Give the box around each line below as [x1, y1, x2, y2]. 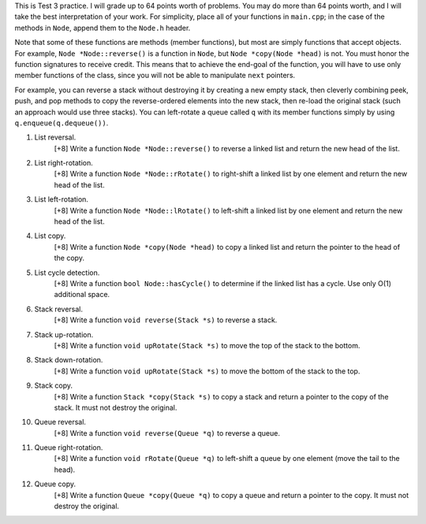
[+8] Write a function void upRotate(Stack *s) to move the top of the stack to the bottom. [54, 340, 361, 350]
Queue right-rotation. [34, 443, 103, 452]
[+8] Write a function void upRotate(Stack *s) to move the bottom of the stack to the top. [54, 366, 361, 376]
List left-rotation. [34, 195, 88, 204]
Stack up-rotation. [34, 329, 94, 339]
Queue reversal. [34, 418, 87, 427]
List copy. [34, 231, 66, 240]
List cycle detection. [34, 268, 100, 277]
